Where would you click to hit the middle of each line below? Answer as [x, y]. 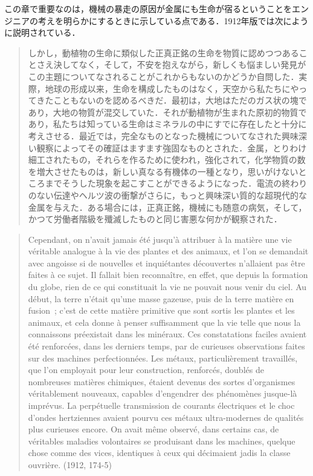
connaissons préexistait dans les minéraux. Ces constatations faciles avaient [167, 334]
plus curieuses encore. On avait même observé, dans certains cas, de [153, 429]
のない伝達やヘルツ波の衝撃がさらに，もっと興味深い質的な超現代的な [168, 195]
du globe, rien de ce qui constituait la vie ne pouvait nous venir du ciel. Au [167, 287]
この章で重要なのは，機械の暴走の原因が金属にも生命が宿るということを [148, 8]
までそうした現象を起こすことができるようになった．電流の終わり [176, 183]
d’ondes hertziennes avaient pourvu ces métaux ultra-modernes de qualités [166, 417]
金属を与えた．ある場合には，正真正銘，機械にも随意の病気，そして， [167, 207]
